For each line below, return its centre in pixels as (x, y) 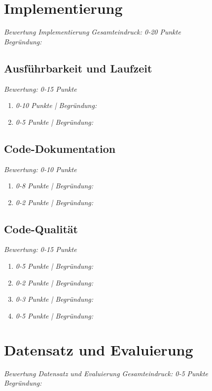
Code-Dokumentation (60, 148)
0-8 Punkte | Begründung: (54, 186)
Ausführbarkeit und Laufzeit (78, 68)
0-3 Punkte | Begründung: (54, 299)
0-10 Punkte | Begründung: (56, 105)
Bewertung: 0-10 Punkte (40, 169)
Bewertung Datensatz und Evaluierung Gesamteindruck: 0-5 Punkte (106, 373)
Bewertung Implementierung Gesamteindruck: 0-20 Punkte (92, 32)
